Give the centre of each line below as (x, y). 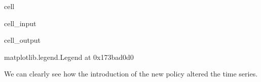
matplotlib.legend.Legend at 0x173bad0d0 (69, 57)
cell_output (22, 40)
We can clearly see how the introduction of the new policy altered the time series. (131, 74)
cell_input (20, 23)
